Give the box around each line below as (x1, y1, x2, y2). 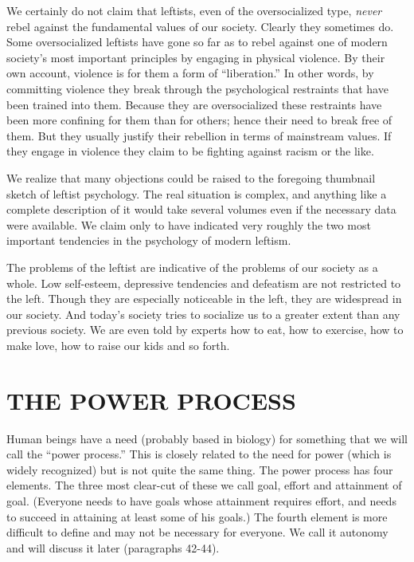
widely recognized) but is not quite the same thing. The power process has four (6, 461, 393, 478)
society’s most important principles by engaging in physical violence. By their (6, 49, 385, 65)
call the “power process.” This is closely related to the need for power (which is (6, 446, 392, 462)
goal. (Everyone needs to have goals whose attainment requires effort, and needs (6, 492, 396, 509)
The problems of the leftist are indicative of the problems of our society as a (6, 258, 378, 275)
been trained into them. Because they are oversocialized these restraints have (6, 96, 382, 112)
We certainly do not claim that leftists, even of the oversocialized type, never (6, 2, 382, 18)
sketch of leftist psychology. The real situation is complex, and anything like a (6, 185, 387, 202)
